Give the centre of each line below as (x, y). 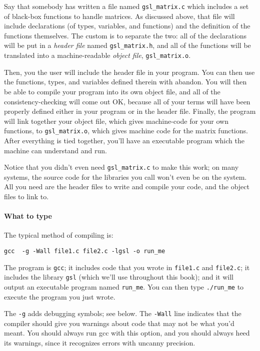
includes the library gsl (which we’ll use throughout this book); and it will (119, 277)
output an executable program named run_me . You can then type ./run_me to (124, 286)
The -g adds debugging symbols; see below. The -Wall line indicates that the (123, 313)
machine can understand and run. (55, 150)
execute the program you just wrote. (60, 296)
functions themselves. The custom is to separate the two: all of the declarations (125, 35)
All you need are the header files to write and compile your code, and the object (127, 186)
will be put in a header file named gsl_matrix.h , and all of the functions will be (127, 45)
